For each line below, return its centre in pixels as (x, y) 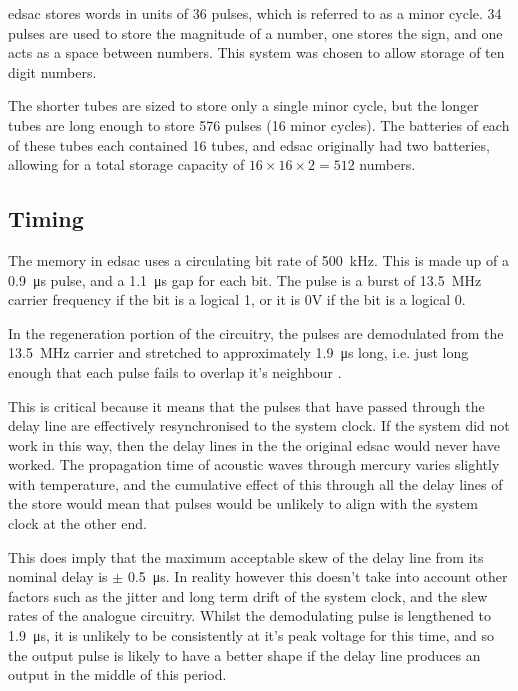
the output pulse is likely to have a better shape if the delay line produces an (244, 654)
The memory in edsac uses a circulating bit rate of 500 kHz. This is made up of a (258, 259)
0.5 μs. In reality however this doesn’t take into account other (317, 576)
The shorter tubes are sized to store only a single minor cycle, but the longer (243, 105)
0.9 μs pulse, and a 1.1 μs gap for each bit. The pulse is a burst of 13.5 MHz (245, 279)
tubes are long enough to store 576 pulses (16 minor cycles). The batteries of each (259, 124)
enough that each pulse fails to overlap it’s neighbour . (175, 371)
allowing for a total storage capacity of (126, 164)
